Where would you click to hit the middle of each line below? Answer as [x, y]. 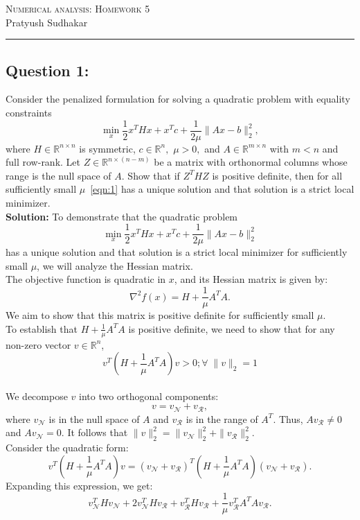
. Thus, [288, 418]
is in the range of [222, 418]
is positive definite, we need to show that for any [232, 328]
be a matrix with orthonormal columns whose [251, 162]
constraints [29, 112]
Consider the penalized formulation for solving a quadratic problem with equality [178, 99]
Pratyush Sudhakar [47, 22]
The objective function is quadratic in [86, 279]
